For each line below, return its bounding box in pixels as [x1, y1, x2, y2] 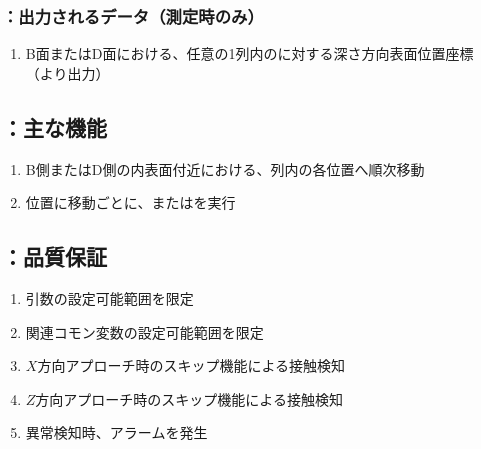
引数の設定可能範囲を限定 [25, 288, 194, 308]
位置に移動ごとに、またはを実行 [25, 192, 236, 213]
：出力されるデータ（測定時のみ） [2, 3, 264, 28]
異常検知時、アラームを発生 [25, 422, 208, 443]
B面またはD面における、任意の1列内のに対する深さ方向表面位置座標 [25, 43, 474, 64]
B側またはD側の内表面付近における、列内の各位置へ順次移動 [25, 158, 425, 179]
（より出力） [25, 62, 110, 83]
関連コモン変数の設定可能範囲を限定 [25, 321, 264, 342]
